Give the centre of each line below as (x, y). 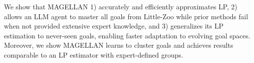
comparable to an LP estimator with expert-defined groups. (94, 54)
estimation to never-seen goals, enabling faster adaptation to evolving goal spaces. (127, 35)
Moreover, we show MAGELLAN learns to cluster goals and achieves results (119, 45)
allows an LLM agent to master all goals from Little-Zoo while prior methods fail (126, 16)
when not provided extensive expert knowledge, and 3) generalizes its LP (114, 26)
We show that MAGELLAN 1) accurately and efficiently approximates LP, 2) (121, 6)
